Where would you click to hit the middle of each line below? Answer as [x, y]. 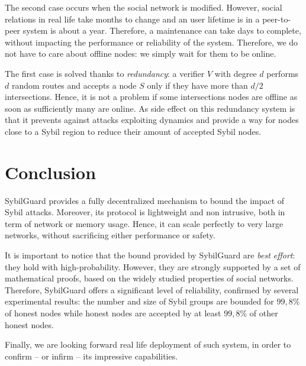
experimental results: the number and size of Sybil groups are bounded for [139, 301]
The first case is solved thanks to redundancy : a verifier [105, 73]
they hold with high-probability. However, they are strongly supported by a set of [153, 266]
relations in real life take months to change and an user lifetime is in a [132, 19]
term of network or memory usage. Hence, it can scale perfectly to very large [144, 223]
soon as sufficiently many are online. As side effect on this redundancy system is [150, 108]
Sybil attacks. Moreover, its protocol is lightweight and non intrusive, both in [145, 212]
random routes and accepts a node [74, 85]
